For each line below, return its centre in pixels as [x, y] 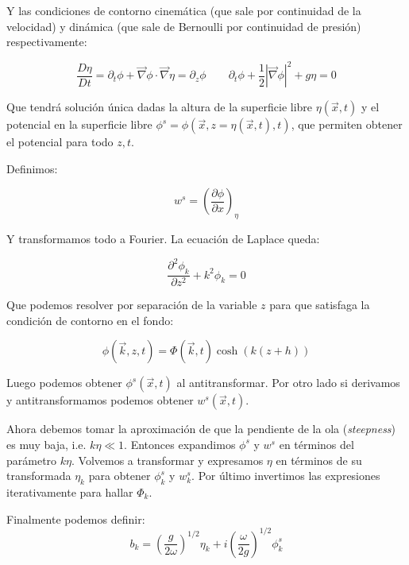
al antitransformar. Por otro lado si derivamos [288, 383]
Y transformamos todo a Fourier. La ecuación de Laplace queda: [163, 239]
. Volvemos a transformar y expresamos [168, 460]
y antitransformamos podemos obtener [100, 400]
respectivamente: [47, 42]
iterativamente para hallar [70, 491]
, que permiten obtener [347, 124]
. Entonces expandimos [180, 444]
